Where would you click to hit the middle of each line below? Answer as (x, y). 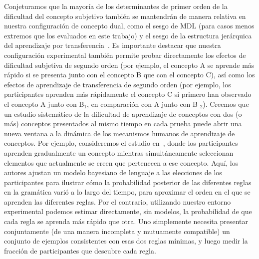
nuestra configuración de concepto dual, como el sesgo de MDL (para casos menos (129, 26)
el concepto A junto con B (44, 104)
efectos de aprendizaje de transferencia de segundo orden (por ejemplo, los (118, 84)
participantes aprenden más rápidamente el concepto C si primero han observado (128, 94)
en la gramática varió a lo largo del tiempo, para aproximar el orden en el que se (127, 192)
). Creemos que (226, 104)
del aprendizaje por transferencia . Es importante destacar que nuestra (113, 45)
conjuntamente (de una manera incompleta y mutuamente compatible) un (117, 231)
